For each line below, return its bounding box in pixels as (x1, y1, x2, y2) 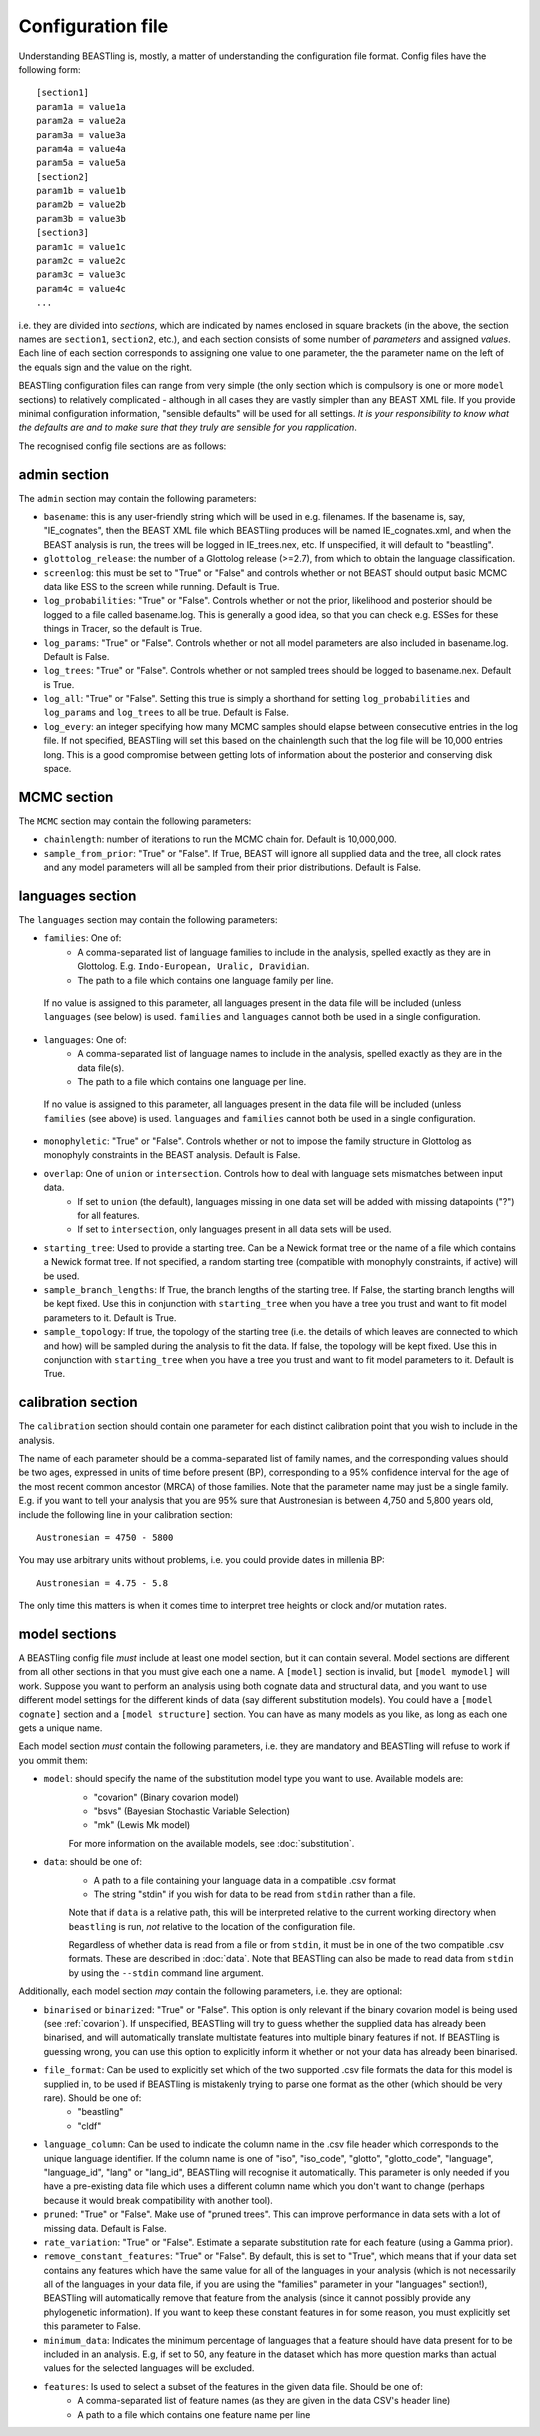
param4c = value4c (36, 283, 127, 294)
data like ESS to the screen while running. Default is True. (43, 580, 280, 592)
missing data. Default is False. (43, 2222, 167, 2234)
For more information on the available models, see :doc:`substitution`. (68, 1837, 355, 1849)
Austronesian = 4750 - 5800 (36, 1531, 174, 1543)
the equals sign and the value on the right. (18, 361, 192, 373)
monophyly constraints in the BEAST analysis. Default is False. (43, 1149, 301, 1161)
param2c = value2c (36, 255, 127, 267)
